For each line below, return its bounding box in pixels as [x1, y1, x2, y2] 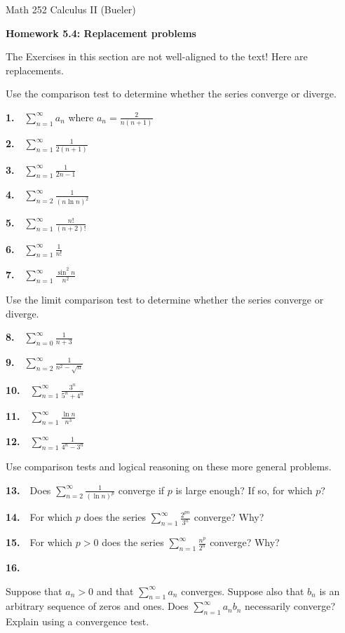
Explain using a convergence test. [6, 614, 149, 629]
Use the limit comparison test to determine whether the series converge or [6, 292, 324, 307]
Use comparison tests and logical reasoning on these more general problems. [6, 459, 332, 473]
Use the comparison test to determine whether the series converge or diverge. [6, 86, 337, 101]
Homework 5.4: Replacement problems [6, 25, 196, 40]
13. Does [6, 482, 51, 497]
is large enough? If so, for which [175, 482, 313, 497]
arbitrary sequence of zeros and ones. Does [6, 599, 189, 613]
